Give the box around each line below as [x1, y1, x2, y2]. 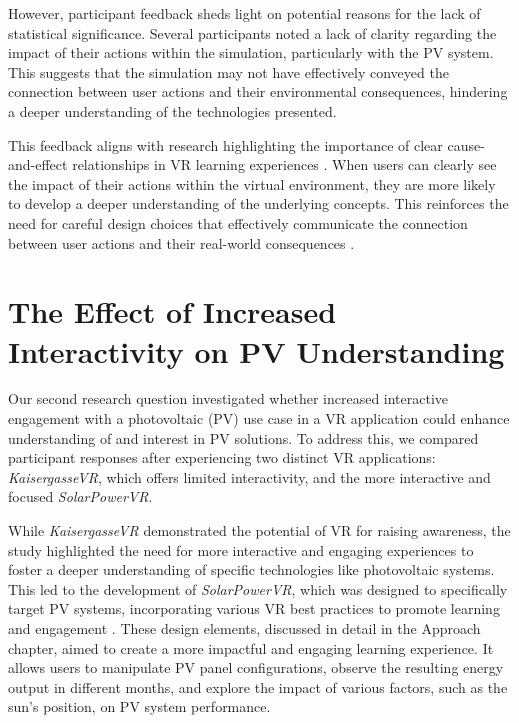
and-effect [8, 154, 68, 175]
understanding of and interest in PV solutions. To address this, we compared [8, 427, 479, 448]
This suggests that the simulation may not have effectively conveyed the [8, 61, 449, 82]
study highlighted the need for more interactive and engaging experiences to [8, 539, 474, 560]
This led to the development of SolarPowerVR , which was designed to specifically [8, 578, 508, 599]
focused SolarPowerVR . [8, 486, 153, 507]
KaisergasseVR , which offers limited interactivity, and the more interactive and [8, 466, 491, 487]
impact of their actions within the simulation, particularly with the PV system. [8, 42, 494, 63]
